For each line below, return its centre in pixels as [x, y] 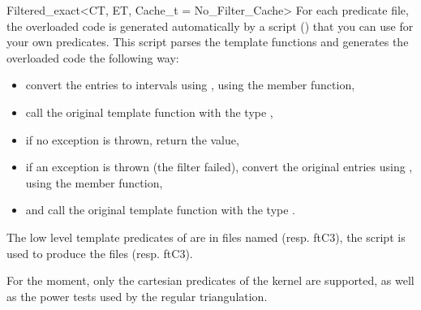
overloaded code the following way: [93, 57]
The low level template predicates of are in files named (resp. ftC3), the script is [206, 237]
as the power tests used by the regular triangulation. [137, 296]
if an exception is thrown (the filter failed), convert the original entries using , [219, 167]
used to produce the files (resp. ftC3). [100, 253]
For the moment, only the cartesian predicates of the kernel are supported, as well [210, 280]
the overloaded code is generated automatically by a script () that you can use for [210, 26]
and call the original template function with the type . [160, 210]
